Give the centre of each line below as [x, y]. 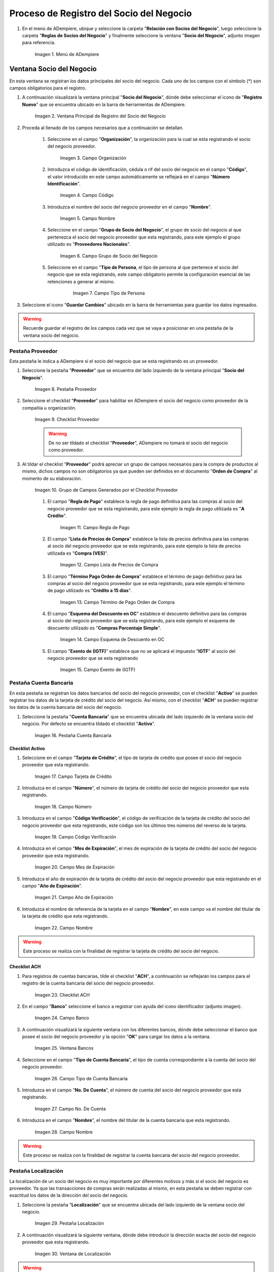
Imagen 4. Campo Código [87, 195]
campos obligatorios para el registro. [48, 88]
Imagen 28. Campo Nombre [64, 1132]
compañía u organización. [49, 408]
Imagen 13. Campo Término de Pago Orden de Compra [117, 602]
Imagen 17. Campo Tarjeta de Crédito [73, 776]
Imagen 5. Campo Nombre [88, 218]
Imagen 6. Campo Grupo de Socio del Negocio [109, 256]
